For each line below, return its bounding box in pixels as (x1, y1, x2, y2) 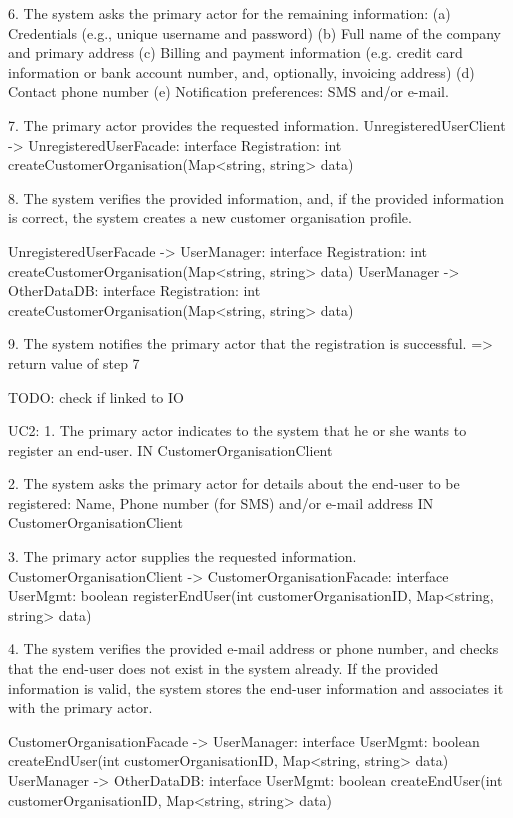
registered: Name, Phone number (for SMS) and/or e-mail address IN (8, 492, 434, 513)
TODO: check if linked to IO (8, 386, 184, 407)
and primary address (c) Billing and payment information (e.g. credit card (8, 42, 463, 63)
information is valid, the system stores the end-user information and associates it (8, 677, 504, 698)
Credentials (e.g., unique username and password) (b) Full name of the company (8, 22, 501, 43)
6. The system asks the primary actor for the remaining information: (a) (8, 3, 451, 23)
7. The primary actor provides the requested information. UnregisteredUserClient (8, 114, 506, 135)
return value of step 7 (8, 352, 140, 373)
